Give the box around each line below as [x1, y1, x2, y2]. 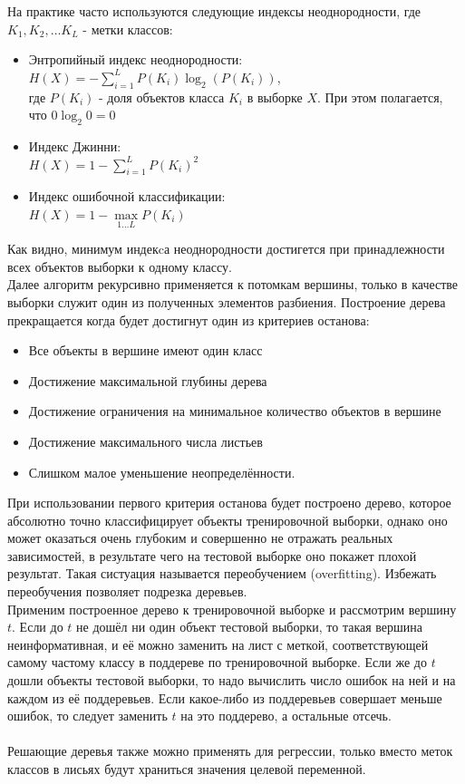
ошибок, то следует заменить [7, 706, 168, 725]
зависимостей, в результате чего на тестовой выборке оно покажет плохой [7, 546, 417, 565]
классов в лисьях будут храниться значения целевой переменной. [7, 760, 366, 779]
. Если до [12, 617, 63, 636]
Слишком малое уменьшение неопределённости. [28, 462, 295, 481]
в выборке [247, 87, 303, 106]
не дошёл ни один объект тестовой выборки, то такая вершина [76, 617, 423, 636]
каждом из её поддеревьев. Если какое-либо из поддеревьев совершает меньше [7, 688, 442, 707]
